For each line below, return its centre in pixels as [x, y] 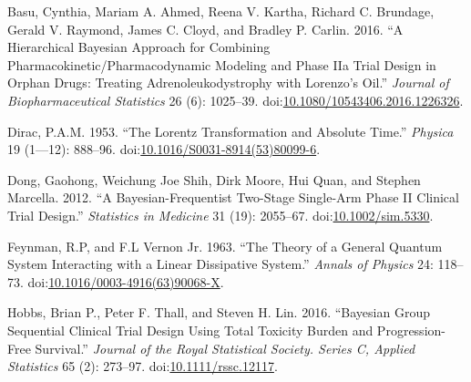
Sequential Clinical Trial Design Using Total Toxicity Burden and [190, 330]
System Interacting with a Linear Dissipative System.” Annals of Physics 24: [220, 264]
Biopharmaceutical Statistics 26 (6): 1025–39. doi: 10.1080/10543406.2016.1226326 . [235, 100]
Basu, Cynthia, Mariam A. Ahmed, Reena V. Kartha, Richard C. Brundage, [221, 11]
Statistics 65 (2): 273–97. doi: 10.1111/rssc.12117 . [143, 366]
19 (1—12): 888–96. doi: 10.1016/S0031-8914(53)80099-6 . [164, 149]
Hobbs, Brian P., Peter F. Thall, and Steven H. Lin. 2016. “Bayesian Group [219, 312]
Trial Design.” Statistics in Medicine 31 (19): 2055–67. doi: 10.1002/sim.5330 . [220, 215]
